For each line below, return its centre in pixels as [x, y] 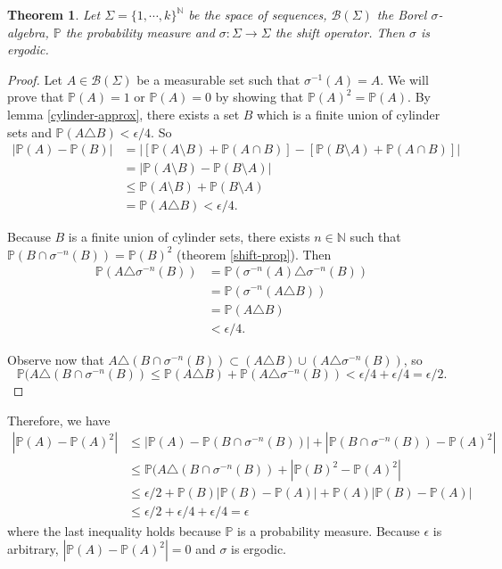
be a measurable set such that [218, 79]
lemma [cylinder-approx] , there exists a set [123, 114]
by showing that [259, 97]
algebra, [28, 32]
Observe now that [56, 359]
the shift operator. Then [340, 32]
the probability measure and [140, 32]
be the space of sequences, [258, 14]
